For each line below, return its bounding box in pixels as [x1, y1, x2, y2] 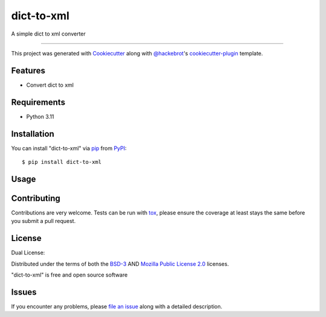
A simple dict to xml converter [11, 30, 86, 37]
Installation [11, 128, 54, 139]
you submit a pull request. [11, 218, 76, 225]
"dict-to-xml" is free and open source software [11, 271, 128, 278]
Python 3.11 [26, 113, 54, 120]
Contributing [11, 193, 60, 203]
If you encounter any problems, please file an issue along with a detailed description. [11, 303, 223, 310]
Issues [11, 287, 37, 297]
